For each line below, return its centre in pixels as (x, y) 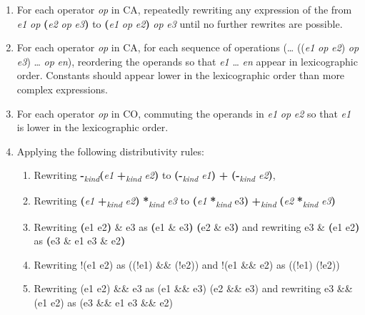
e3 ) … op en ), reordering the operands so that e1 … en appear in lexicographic (187, 61)
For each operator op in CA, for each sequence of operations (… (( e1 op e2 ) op (188, 47)
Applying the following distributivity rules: (110, 151)
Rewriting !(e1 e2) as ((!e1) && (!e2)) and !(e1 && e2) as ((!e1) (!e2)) (187, 264)
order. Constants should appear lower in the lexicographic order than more (181, 75)
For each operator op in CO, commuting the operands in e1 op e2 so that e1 (184, 113)
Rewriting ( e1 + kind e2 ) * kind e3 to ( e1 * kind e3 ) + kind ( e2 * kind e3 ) (185, 202)
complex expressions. (62, 89)
